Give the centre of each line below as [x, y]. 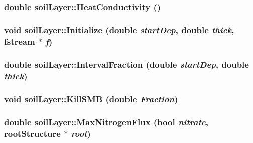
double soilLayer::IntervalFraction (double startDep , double [126, 64]
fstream [20, 41]
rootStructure [32, 134]
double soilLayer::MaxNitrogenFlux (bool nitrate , [106, 122]
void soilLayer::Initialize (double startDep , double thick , [119, 29]
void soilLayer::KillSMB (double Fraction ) [91, 99]
